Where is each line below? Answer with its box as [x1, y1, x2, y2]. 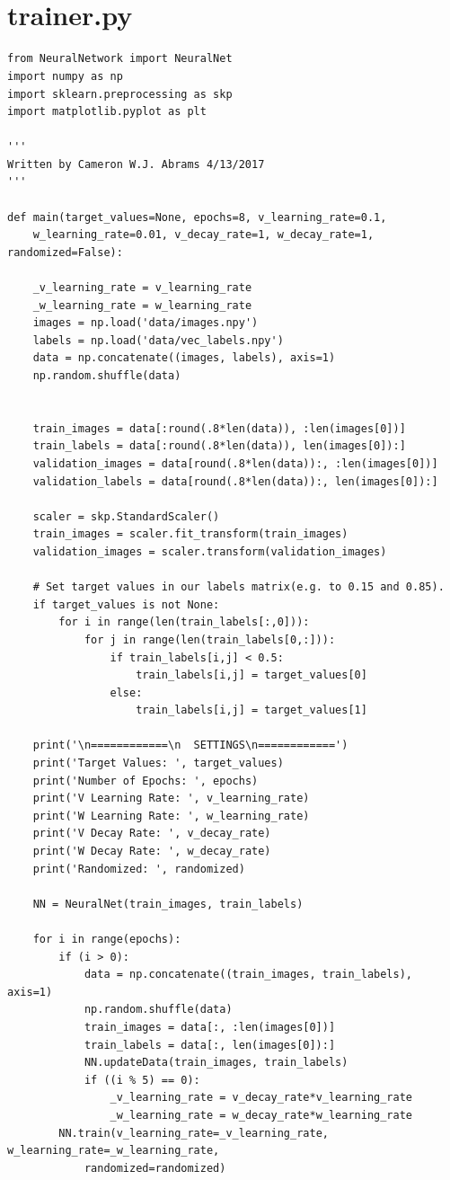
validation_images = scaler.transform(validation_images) [32, 545, 387, 558]
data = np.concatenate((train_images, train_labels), [84, 968, 413, 981]
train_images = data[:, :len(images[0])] [84, 1020, 336, 1034]
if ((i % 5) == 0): [84, 1073, 200, 1087]
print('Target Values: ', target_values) [32, 757, 284, 770]
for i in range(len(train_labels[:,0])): [58, 616, 310, 629]
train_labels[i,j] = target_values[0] [136, 669, 367, 682]
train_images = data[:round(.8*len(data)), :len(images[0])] [32, 421, 406, 435]
